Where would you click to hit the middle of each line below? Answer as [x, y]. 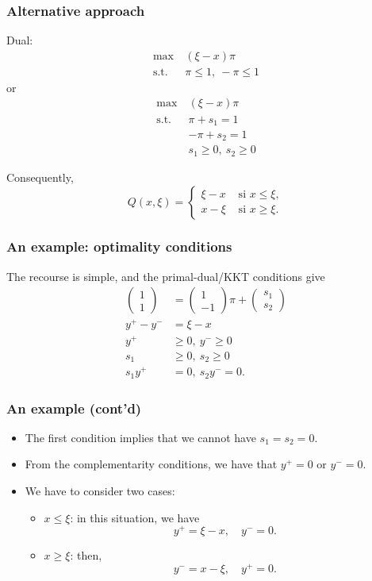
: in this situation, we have [135, 517]
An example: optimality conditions [119, 246]
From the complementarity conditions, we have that [151, 464]
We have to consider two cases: [100, 491]
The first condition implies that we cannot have [140, 437]
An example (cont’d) [74, 408]
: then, [86, 555]
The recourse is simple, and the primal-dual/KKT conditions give [166, 276]
